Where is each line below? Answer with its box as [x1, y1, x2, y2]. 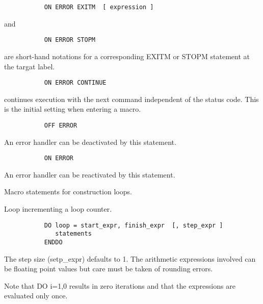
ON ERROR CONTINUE [44, 79, 107, 87]
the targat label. [4, 61, 55, 71]
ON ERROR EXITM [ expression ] [44, 4, 154, 11]
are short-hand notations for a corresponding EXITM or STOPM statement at [4, 50, 250, 61]
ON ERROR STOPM [44, 36, 95, 44]
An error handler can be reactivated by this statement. [4, 169, 175, 180]
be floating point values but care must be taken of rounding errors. [4, 263, 213, 274]
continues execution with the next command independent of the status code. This [4, 93, 259, 104]
